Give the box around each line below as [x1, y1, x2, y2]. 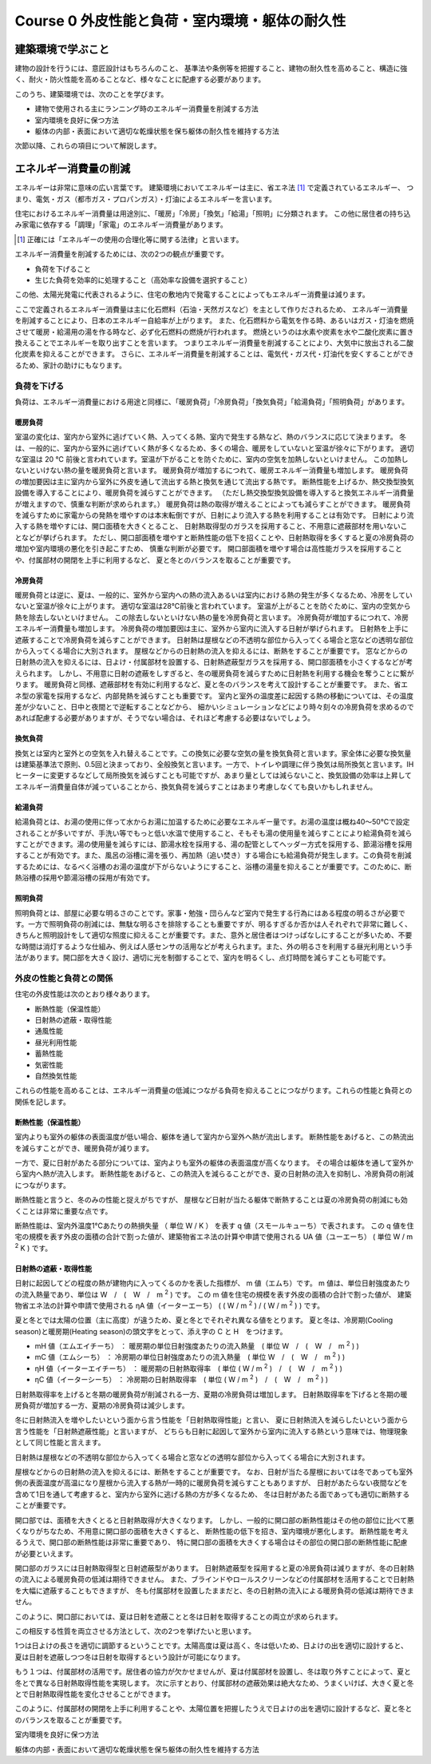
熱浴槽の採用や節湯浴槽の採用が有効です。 [14, 873, 155, 883]
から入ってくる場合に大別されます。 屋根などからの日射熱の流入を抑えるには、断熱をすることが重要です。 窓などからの [14, 646, 409, 655]
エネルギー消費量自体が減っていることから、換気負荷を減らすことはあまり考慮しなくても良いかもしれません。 [14, 781, 378, 791]
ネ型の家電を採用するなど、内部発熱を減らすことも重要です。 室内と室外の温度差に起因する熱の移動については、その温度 [14, 691, 414, 701]
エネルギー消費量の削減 [14, 162, 131, 176]
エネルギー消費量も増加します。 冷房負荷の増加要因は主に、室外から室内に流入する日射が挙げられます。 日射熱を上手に [14, 624, 409, 634]
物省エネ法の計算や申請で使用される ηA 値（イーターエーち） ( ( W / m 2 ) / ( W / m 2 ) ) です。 [14, 1299, 325, 1310]
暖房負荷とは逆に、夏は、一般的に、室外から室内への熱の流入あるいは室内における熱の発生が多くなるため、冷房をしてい [14, 590, 413, 599]
